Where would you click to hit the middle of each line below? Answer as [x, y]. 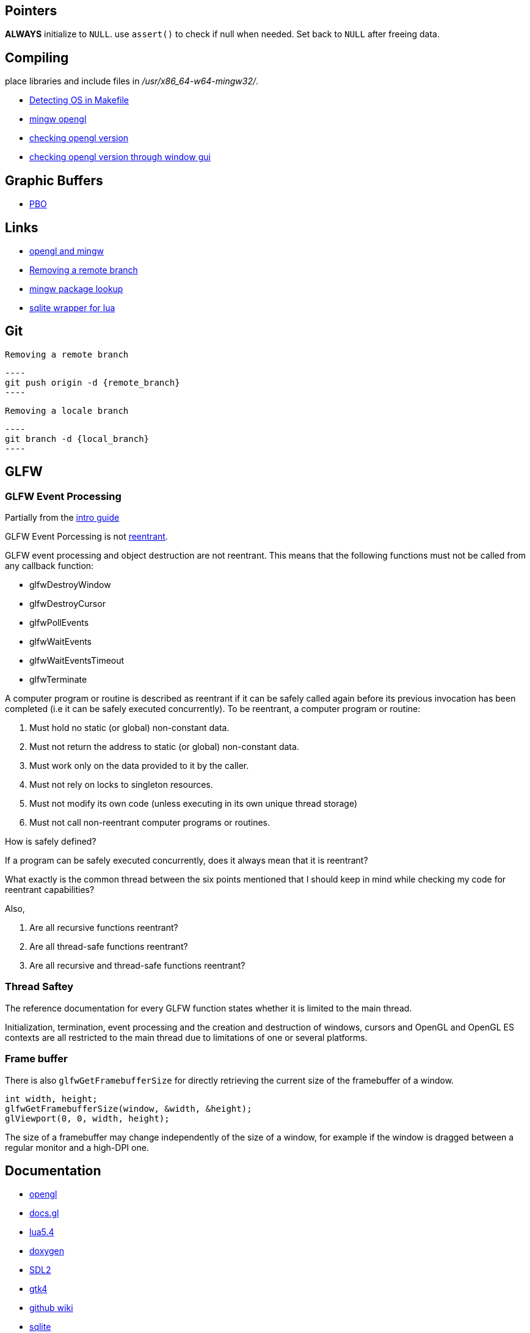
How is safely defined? [51, 842]
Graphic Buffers [54, 180]
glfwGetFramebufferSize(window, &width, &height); [129, 1108]
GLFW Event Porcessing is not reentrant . [86, 537]
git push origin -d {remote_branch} [93, 382]
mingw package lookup [76, 288]
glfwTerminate [58, 680]
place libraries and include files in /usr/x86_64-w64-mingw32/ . [132, 81]
